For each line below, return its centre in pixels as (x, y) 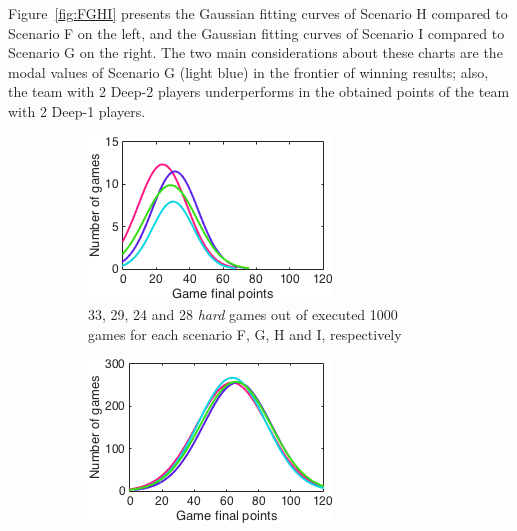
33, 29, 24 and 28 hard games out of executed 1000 (243, 314)
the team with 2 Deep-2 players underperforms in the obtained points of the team (259, 91)
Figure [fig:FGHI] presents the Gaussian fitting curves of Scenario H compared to (258, 13)
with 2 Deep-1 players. (77, 110)
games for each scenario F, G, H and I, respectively (245, 333)
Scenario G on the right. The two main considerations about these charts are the (255, 52)
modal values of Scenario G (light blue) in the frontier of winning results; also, (248, 71)
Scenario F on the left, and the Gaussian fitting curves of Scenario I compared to (256, 32)
